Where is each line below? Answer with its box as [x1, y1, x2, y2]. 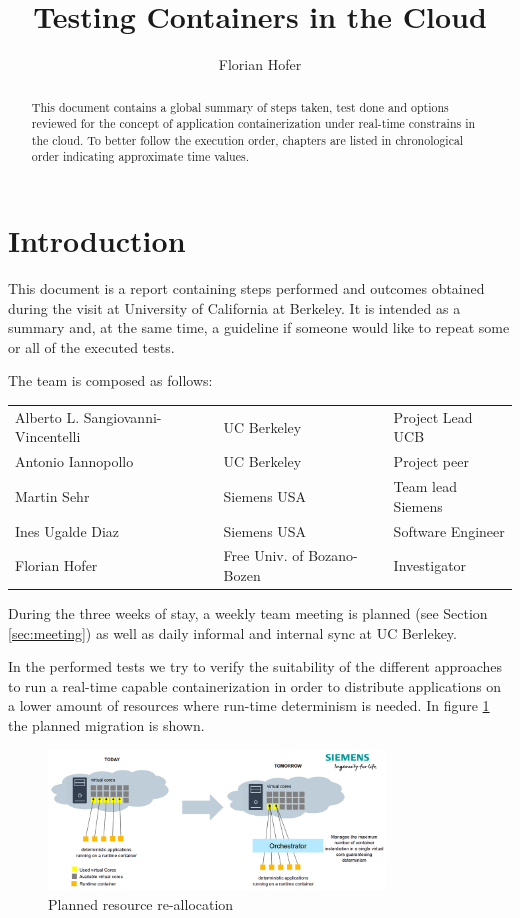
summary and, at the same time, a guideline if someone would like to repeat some [8, 317, 510, 338]
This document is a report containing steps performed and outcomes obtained [8, 278, 485, 299]
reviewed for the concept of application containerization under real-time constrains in [31, 115, 476, 132]
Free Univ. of [223, 545, 304, 566]
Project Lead [393, 406, 473, 427]
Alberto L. [15, 406, 80, 427]
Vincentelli [15, 426, 81, 447]
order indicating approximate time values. [31, 148, 249, 165]
